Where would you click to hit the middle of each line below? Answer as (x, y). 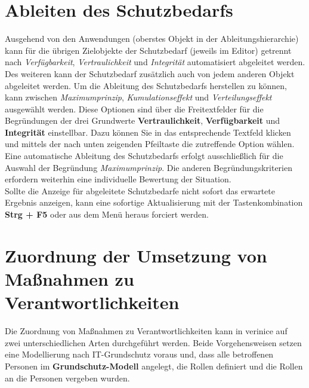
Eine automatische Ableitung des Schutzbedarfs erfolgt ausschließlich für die (144, 156)
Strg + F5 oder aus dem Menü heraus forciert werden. (107, 214)
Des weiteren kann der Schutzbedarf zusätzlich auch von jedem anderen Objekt (150, 73)
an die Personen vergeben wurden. (67, 378)
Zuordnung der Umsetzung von (136, 255)
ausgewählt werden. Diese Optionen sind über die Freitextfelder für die (134, 109)
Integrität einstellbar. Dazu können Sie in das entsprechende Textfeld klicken (148, 132)
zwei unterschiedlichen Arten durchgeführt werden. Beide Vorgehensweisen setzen (153, 342)
